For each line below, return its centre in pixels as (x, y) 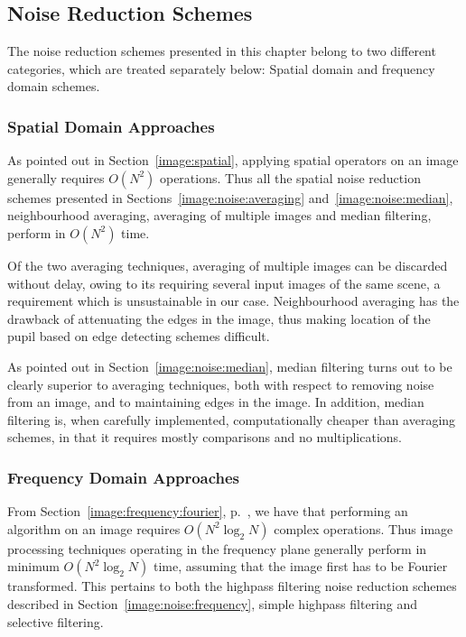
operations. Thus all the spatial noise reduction (290, 177)
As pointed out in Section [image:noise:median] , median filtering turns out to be (230, 366)
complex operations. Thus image (363, 528)
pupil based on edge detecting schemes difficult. (139, 336)
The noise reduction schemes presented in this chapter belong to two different (222, 51)
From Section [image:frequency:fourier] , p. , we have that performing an (208, 511)
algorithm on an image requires (94, 528)
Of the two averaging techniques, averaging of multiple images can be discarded (228, 265)
